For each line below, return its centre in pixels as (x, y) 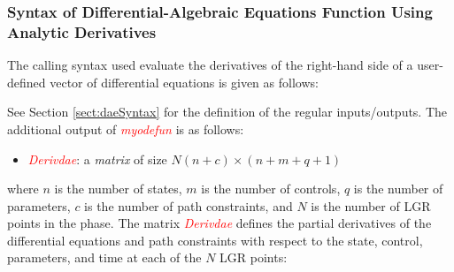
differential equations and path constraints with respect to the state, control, (215, 240)
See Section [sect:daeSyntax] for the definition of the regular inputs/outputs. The (227, 112)
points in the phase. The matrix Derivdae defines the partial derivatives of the (219, 223)
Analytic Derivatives (82, 31)
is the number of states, (118, 189)
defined (27, 82)
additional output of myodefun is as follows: (126, 128)
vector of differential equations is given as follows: (184, 82)
